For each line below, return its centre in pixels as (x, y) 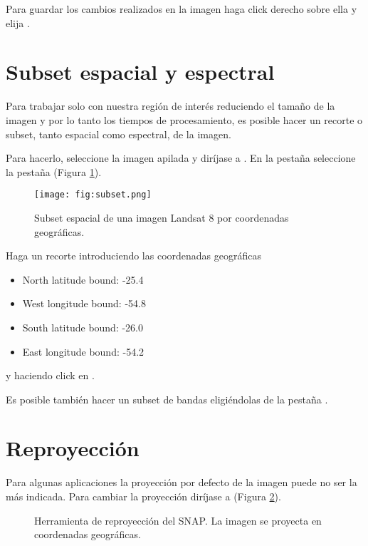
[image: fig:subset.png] (93, 195)
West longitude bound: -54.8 (84, 303)
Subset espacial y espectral (140, 72)
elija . (18, 22)
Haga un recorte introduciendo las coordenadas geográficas (133, 256)
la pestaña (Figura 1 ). (54, 171)
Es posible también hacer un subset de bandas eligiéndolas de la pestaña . (167, 399)
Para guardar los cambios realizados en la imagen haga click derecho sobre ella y (182, 9)
